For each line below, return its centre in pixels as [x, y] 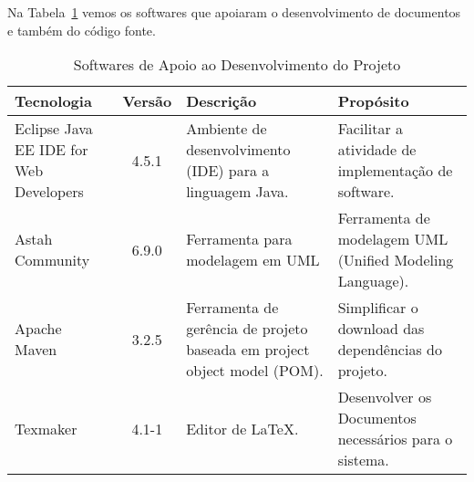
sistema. [363, 460]
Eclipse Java [54, 129]
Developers [49, 192]
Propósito [373, 101]
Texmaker [46, 428]
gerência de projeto [247, 329]
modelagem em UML [253, 260]
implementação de [395, 171]
